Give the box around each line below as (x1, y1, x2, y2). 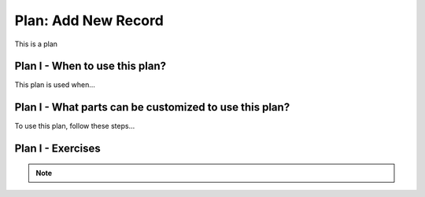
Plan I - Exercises (14, 142, 102, 155)
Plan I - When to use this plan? (14, 60, 167, 73)
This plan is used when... (14, 80, 96, 89)
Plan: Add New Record (14, 12, 164, 29)
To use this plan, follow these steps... (14, 122, 135, 131)
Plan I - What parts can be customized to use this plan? (14, 100, 290, 114)
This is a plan (14, 39, 58, 49)
